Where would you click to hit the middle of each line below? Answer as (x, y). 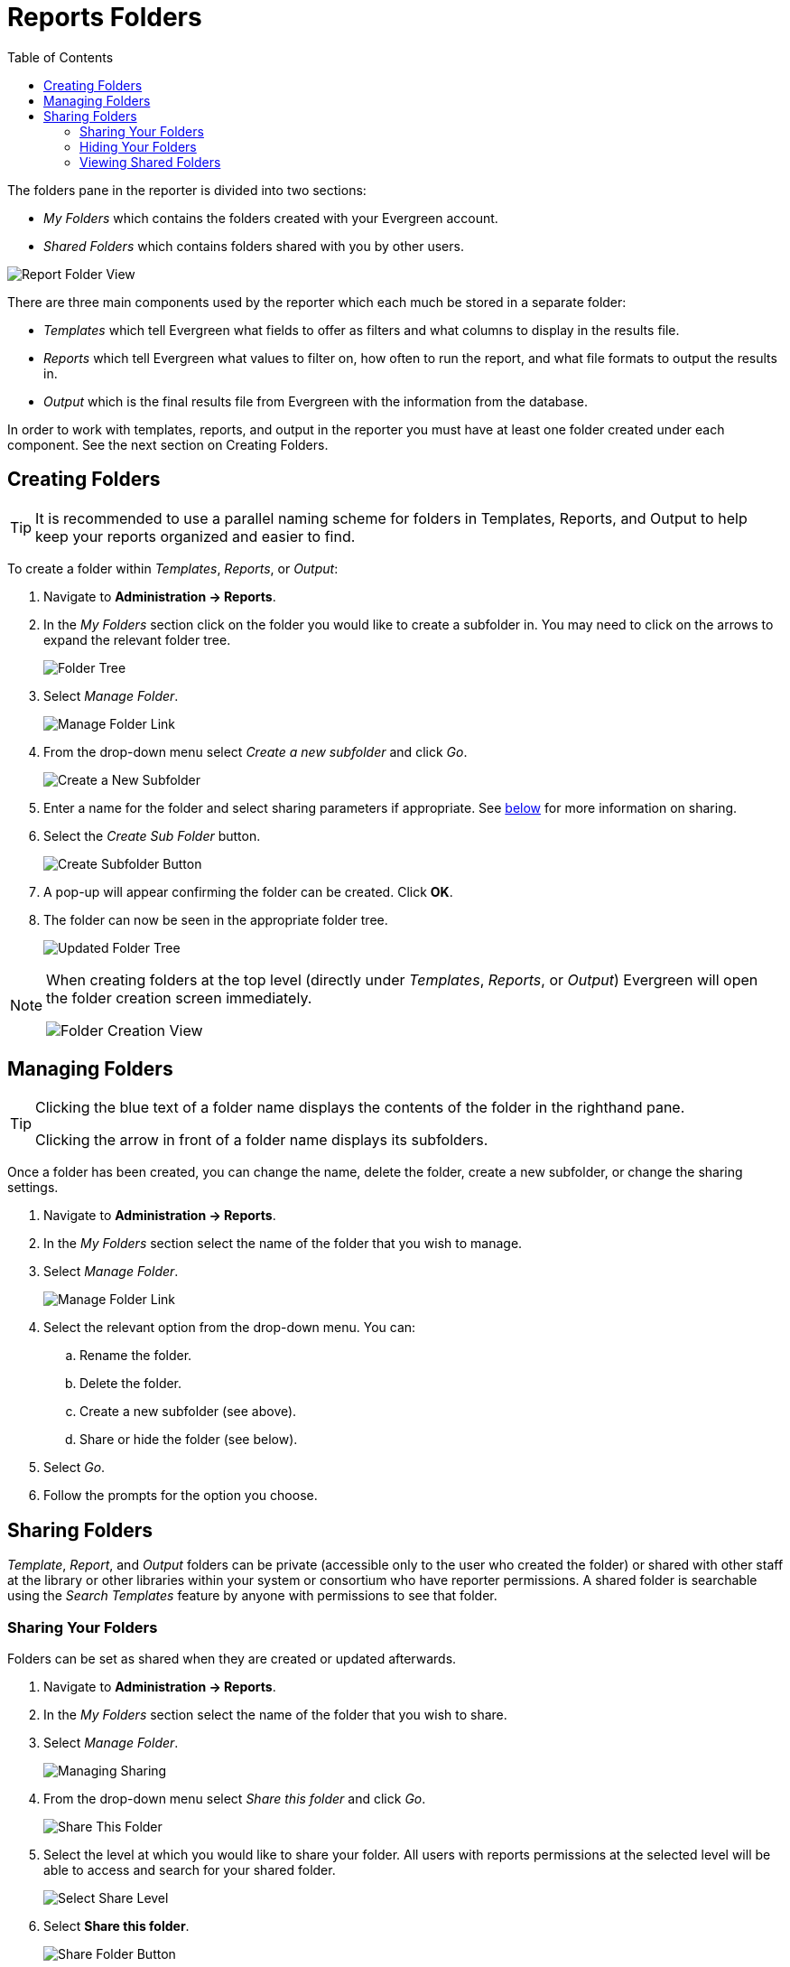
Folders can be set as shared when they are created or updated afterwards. (232, 1659)
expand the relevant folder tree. (137, 639)
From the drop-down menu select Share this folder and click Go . (235, 1799)
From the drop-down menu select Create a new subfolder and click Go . (256, 751)
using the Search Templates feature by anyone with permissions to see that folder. (252, 1596)
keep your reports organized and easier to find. (195, 536)
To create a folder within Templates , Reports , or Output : (173, 568)
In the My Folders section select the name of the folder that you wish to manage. (283, 1244)
